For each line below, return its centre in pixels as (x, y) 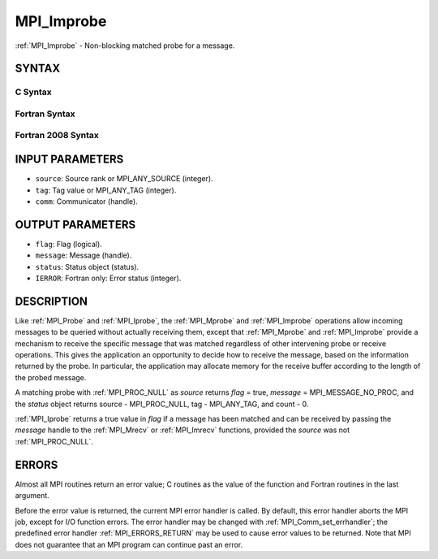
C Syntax (33, 92)
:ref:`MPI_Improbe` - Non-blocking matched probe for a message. (125, 45)
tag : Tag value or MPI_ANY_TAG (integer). (106, 190)
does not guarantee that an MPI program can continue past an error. (129, 544)
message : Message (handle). (84, 255)
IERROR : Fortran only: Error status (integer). (108, 278)
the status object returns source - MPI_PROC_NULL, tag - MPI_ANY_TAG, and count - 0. (162, 404)
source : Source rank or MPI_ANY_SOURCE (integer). (125, 179)
